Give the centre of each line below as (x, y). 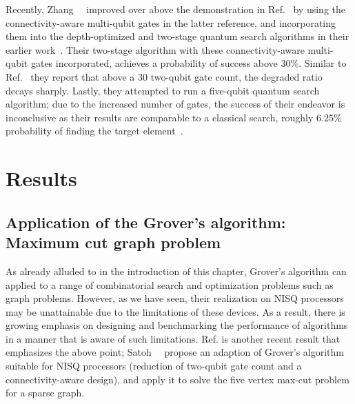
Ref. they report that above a (70, 76)
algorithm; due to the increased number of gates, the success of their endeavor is (175, 104)
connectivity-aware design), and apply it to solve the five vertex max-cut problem (177, 379)
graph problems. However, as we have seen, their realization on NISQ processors (175, 298)
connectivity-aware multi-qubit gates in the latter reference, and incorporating (171, 22)
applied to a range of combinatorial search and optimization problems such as (170, 284)
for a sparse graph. (45, 393)
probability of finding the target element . (94, 131)
